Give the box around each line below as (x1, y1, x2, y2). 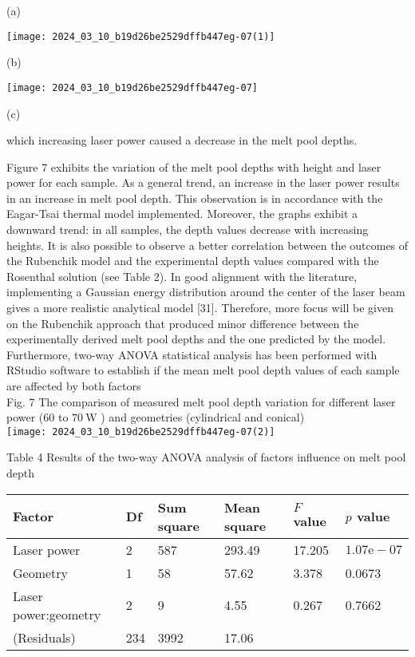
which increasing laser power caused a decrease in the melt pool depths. (6, 132, 358, 148)
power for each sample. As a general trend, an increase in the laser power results (6, 174, 400, 191)
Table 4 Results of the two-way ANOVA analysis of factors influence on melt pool (6, 449, 406, 465)
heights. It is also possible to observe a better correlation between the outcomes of (6, 236, 409, 253)
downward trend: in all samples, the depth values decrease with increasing (6, 221, 369, 238)
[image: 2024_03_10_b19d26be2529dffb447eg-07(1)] (6, 30, 275, 42)
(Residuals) (13, 627, 76, 647)
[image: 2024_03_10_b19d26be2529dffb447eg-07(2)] (6, 425, 275, 437)
